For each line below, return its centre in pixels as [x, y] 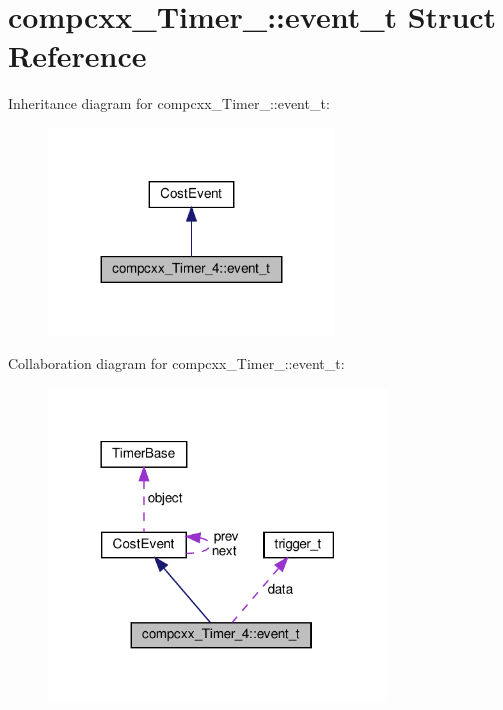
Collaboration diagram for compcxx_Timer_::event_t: [176, 363]
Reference [77, 55]
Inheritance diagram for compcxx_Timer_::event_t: [169, 103]
